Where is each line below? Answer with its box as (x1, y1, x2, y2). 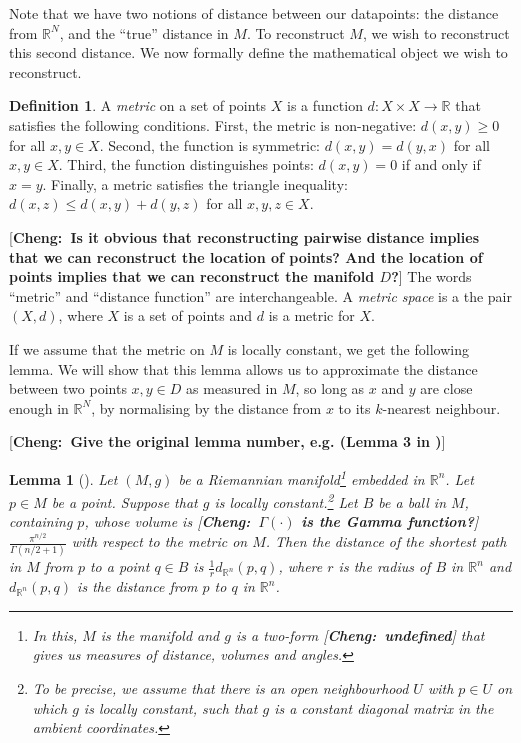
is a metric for (268, 305, 355, 326)
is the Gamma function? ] (301, 511, 479, 532)
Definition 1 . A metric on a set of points (9, 95, 267, 116)
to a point (89, 556, 150, 577)
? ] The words (391, 266, 472, 287)
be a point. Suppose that (51, 491, 198, 512)
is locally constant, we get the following (227, 338, 469, 359)
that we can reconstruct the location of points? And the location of (9, 246, 483, 267)
